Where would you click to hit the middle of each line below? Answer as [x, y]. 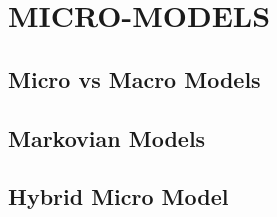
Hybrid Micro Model [118, 196]
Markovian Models [107, 137]
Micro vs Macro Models [134, 78]
